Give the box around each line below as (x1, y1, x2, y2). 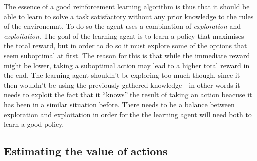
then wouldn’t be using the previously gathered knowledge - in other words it (4, 79, 240, 90)
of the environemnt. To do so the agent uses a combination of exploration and (4, 21, 241, 31)
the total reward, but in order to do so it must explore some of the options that (4, 40, 247, 51)
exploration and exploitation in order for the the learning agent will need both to (4, 109, 252, 119)
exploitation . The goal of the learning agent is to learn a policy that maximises (4, 30, 244, 41)
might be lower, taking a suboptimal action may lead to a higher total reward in (4, 60, 250, 70)
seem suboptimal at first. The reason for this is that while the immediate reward (4, 50, 250, 60)
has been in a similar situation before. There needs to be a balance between (4, 99, 235, 109)
